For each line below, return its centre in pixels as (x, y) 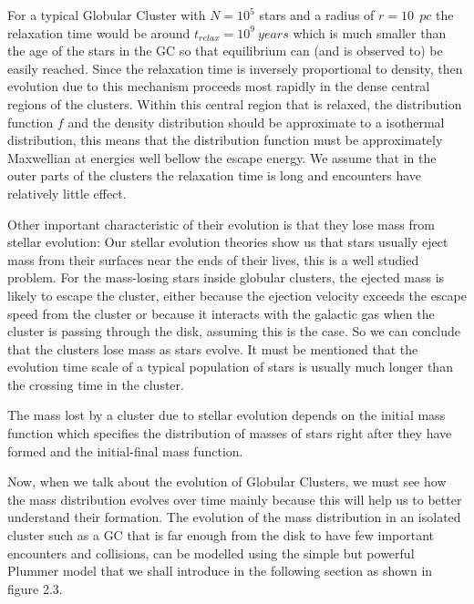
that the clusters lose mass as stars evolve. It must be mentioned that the (213, 348)
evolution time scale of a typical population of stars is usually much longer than (230, 367)
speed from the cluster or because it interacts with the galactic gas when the (221, 313)
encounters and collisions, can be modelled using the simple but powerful (211, 553)
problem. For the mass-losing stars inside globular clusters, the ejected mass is (226, 277)
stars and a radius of (317, 15)
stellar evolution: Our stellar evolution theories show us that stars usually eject (228, 242)
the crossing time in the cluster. (96, 384)
